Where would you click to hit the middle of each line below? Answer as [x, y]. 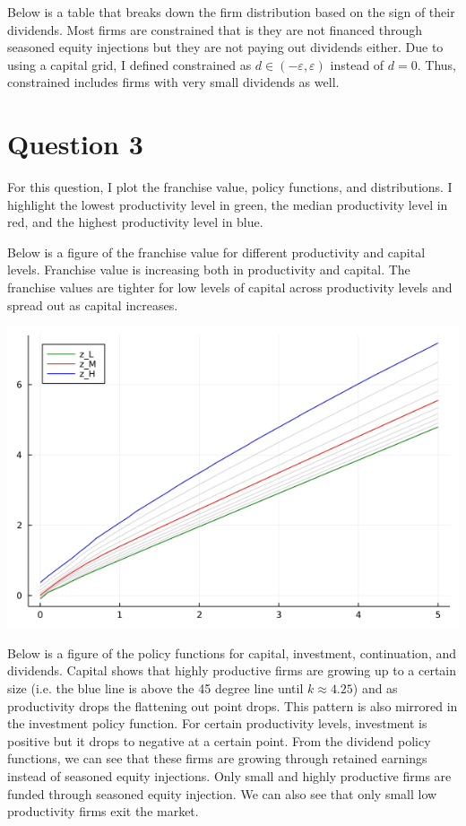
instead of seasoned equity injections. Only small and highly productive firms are [229, 776]
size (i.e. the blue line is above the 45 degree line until [155, 688]
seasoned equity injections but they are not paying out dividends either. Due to [225, 47]
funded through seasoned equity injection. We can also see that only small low [222, 793]
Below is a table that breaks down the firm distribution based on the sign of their [231, 12]
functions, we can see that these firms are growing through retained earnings [217, 758]
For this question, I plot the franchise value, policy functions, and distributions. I [230, 187]
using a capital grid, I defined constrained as [129, 64]
